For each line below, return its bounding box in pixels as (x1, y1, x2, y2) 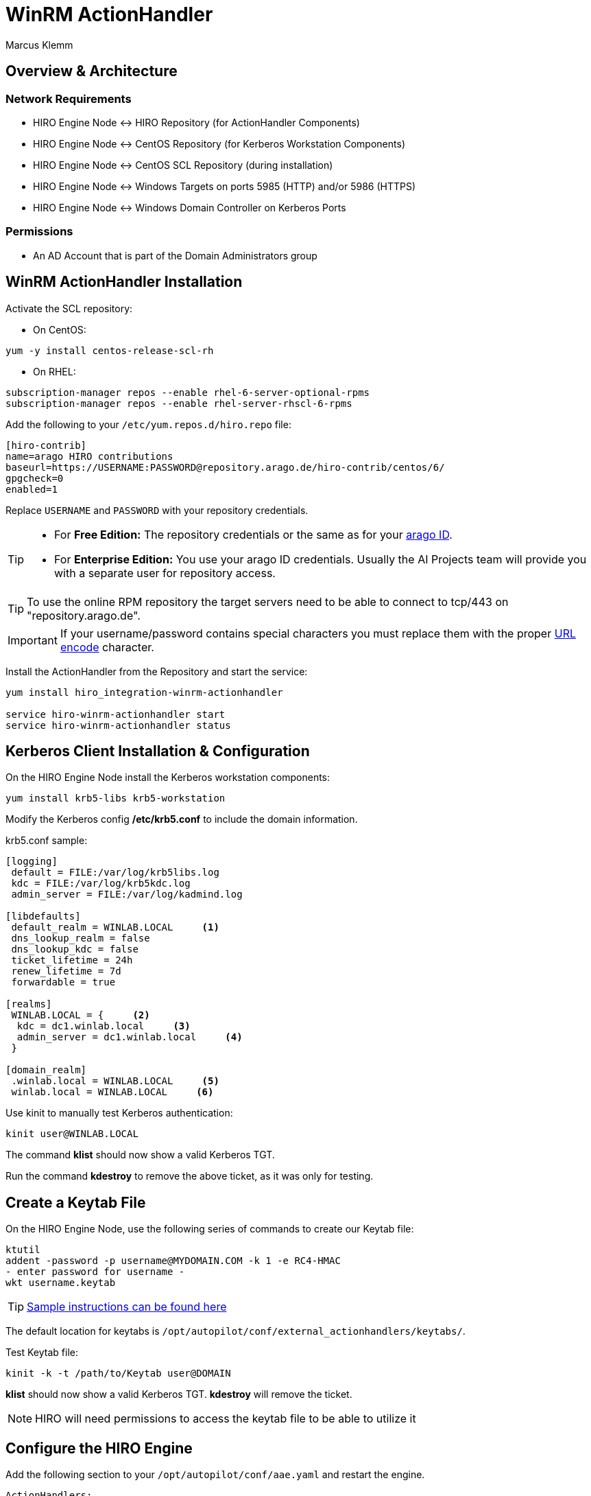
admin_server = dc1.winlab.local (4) (16, 1031, 243, 1043)
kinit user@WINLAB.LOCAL (5, 1128, 138, 1140)
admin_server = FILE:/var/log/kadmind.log (11, 889, 243, 900)
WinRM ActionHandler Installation (5, 273, 243, 291)
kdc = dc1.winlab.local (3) (16, 1020, 191, 1032)
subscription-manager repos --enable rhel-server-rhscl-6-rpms (5, 397, 352, 409)
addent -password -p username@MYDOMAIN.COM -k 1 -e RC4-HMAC (5, 1255, 341, 1267)
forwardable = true (11, 977, 116, 988)
